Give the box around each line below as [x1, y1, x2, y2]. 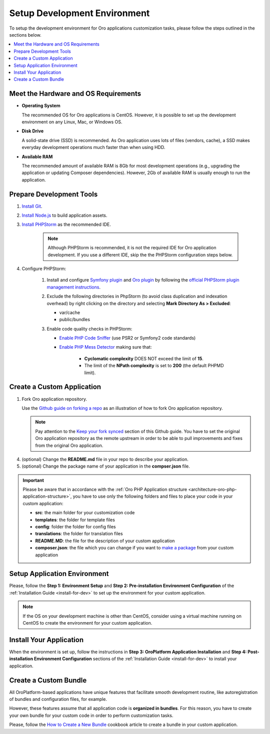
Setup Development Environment [9, 8, 150, 19]
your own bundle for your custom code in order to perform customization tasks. [9, 712, 173, 718]
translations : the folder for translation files [35, 531, 123, 537]
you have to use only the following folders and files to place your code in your [72, 493, 233, 499]
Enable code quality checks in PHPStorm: [46, 326, 132, 332]
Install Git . [21, 203, 42, 209]
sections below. [9, 32, 42, 38]
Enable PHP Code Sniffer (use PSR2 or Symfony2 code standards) [59, 335, 196, 341]
